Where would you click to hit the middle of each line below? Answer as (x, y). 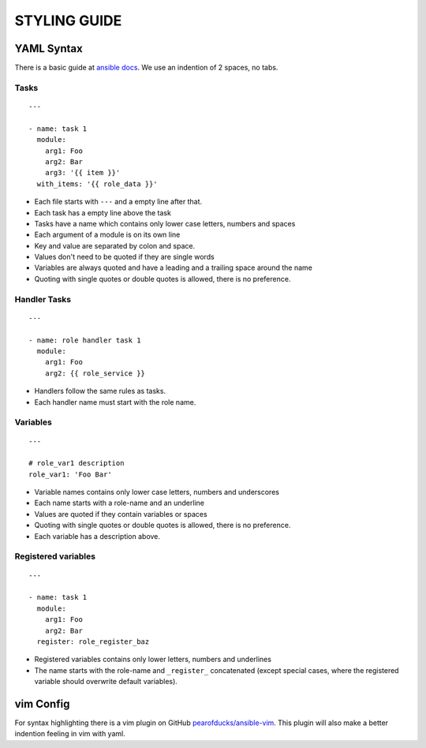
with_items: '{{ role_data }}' (97, 184)
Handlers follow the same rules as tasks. (100, 391)
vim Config (42, 703)
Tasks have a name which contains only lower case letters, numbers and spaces (165, 223)
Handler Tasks (43, 299)
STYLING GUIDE (68, 21)
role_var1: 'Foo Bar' (70, 474)
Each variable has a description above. (97, 536)
